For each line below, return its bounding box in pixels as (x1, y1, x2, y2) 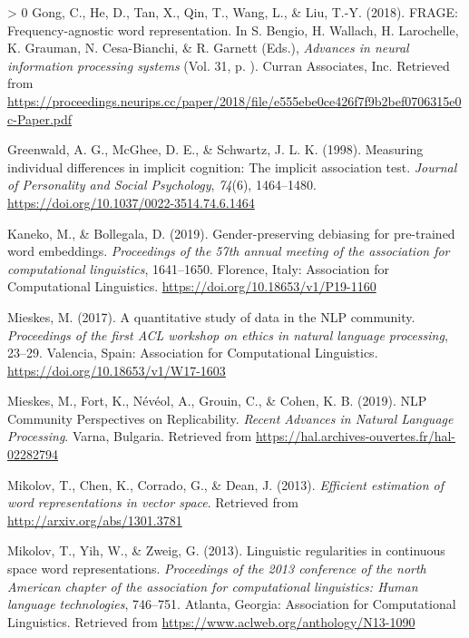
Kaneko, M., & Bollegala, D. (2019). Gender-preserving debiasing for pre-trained (7, 223, 455, 242)
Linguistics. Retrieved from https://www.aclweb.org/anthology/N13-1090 (7, 612, 415, 631)
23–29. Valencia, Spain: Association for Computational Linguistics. (7, 343, 378, 362)
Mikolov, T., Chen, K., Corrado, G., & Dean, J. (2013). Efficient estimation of (7, 475, 445, 494)
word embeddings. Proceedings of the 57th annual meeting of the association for (7, 241, 450, 260)
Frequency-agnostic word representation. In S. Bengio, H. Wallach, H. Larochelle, (7, 20, 459, 39)
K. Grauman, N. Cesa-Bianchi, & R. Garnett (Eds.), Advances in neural (7, 38, 409, 57)
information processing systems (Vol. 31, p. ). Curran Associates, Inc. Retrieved (7, 55, 450, 74)
